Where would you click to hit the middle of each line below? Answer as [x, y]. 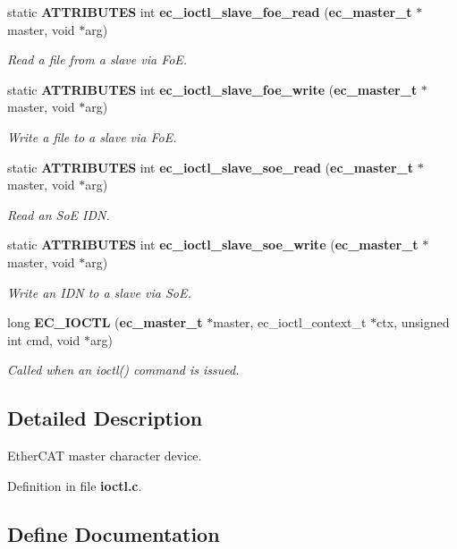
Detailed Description [105, 418]
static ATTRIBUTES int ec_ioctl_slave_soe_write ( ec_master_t [213, 245]
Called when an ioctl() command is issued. [123, 370]
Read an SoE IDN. [59, 214]
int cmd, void [44, 339]
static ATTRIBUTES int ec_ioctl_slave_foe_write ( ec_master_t [212, 89]
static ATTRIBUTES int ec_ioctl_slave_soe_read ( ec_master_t [211, 167]
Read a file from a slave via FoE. [97, 59]
